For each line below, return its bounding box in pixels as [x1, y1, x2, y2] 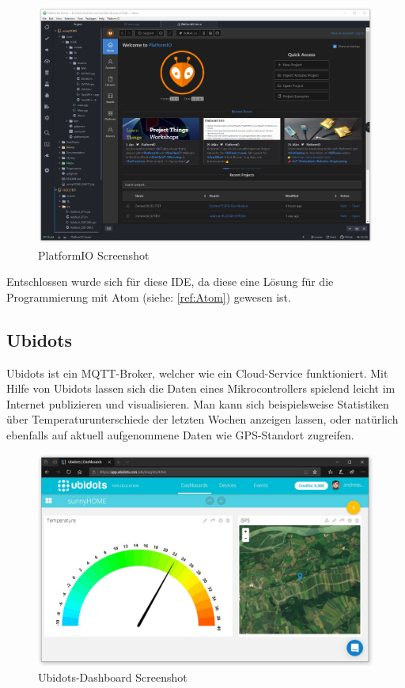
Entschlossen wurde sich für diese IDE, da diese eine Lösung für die [6, 273, 334, 290]
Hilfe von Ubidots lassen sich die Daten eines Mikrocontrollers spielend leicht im [6, 380, 396, 397]
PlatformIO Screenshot [38, 246, 150, 263]
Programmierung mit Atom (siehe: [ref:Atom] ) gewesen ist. [6, 288, 291, 305]
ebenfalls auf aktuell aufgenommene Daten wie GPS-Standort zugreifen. [6, 427, 354, 443]
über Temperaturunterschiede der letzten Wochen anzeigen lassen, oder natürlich [6, 411, 399, 428]
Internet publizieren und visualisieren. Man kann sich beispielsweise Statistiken [6, 395, 389, 412]
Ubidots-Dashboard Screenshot [38, 668, 187, 685]
